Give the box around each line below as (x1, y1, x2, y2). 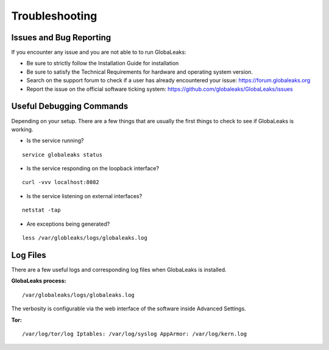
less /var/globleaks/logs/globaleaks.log (22, 235, 147, 241)
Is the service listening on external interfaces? (26, 192, 143, 199)
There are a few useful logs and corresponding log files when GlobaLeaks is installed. (11, 266, 227, 273)
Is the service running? (26, 137, 84, 145)
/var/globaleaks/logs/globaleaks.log (22, 291, 135, 298)
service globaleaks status (22, 151, 103, 158)
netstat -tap (22, 207, 61, 213)
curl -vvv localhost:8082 (22, 179, 100, 186)
